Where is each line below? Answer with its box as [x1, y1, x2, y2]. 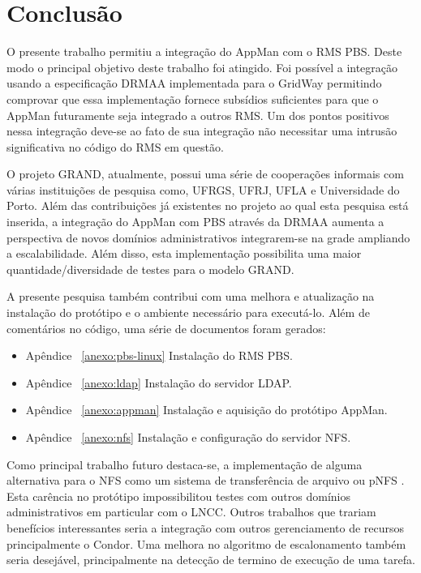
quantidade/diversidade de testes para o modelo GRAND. [6, 260, 294, 277]
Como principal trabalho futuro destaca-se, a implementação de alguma [6, 455, 363, 473]
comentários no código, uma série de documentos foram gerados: [6, 319, 326, 336]
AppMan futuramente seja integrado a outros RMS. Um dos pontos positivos [6, 106, 389, 123]
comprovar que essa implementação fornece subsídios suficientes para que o [6, 90, 379, 107]
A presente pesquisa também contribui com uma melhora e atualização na [6, 288, 375, 305]
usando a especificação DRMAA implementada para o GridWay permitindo [6, 75, 382, 92]
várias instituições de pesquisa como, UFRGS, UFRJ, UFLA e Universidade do [6, 181, 400, 198]
